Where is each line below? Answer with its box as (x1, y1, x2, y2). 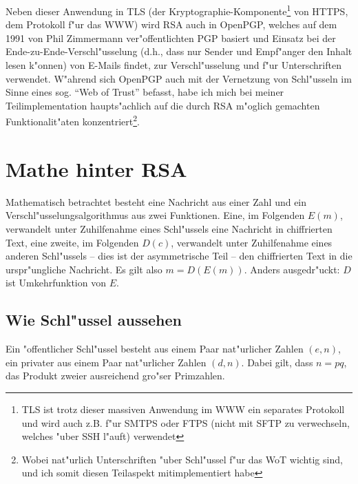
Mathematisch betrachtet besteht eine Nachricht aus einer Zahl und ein (6, 194, 307, 209)
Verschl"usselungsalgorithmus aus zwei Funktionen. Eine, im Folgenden (6, 208, 305, 222)
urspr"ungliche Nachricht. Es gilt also (6, 262, 162, 276)
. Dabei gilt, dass (241, 355, 313, 369)
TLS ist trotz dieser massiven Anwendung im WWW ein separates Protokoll (21, 401, 345, 416)
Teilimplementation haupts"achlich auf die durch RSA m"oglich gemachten (6, 98, 320, 112)
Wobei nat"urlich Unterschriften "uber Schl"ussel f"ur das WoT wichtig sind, (21, 452, 343, 466)
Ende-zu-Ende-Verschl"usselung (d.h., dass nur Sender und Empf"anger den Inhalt (6, 44, 352, 59)
